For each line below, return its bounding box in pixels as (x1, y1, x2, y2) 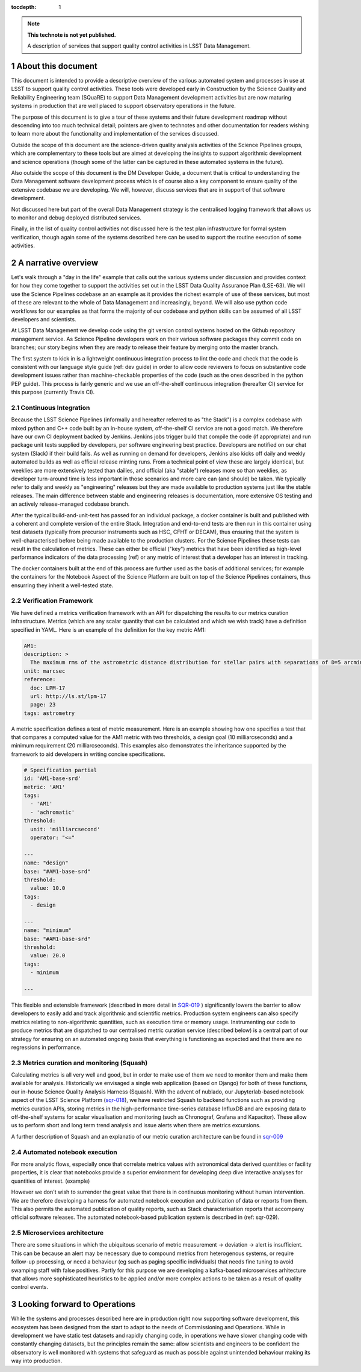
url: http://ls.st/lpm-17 (30, 693, 106, 699)
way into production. (11, 1357, 63, 1365)
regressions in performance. (11, 1043, 82, 1051)
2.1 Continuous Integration (11, 403, 90, 412)
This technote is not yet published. (27, 31, 117, 39)
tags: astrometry (23, 710, 75, 717)
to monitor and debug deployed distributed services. (11, 214, 141, 221)
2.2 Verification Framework (11, 597, 93, 605)
